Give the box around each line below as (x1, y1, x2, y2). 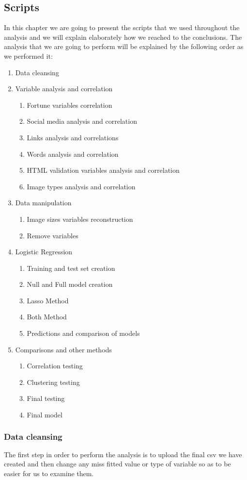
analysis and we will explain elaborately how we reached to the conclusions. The (4, 32, 242, 42)
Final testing (27, 393, 65, 403)
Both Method (27, 312, 67, 322)
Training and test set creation (27, 263, 115, 273)
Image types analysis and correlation (27, 181, 136, 191)
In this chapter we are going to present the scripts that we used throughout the (4, 22, 240, 33)
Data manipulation (15, 198, 72, 208)
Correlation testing (27, 361, 83, 371)
